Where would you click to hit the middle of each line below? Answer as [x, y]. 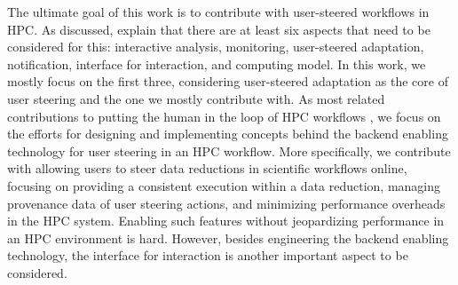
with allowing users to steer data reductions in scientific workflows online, [207, 168]
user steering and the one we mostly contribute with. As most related [196, 98]
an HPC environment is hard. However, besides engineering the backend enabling [228, 237]
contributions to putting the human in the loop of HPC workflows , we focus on [224, 116]
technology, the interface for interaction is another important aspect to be [208, 255]
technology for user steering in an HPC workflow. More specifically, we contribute [229, 150]
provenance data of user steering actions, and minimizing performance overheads [226, 203]
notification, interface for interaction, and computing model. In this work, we [217, 63]
